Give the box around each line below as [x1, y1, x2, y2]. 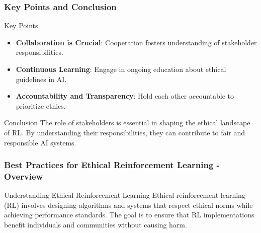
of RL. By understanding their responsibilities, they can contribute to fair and [4, 127, 245, 137]
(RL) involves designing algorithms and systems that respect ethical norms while [4, 199, 253, 210]
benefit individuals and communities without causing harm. [4, 219, 187, 230]
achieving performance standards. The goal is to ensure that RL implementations [4, 209, 254, 220]
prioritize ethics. [16, 100, 66, 111]
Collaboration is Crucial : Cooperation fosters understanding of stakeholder [16, 37, 257, 47]
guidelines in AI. [16, 73, 67, 84]
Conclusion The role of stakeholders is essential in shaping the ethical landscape [4, 117, 250, 128]
